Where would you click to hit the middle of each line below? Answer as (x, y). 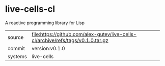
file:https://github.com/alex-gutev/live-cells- (84, 34)
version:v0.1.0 (48, 48)
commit (16, 48)
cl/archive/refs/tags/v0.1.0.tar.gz (70, 40)
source (15, 37)
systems (17, 56)
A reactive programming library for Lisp (45, 23)
